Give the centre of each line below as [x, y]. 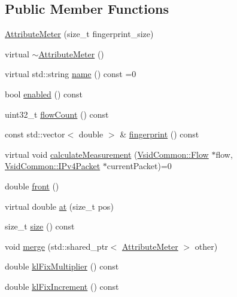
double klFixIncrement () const [62, 286]
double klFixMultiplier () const [62, 266]
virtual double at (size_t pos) [59, 206]
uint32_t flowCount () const [57, 114]
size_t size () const [40, 226]
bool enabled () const [44, 94]
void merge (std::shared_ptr [57, 246]
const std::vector [35, 134]
